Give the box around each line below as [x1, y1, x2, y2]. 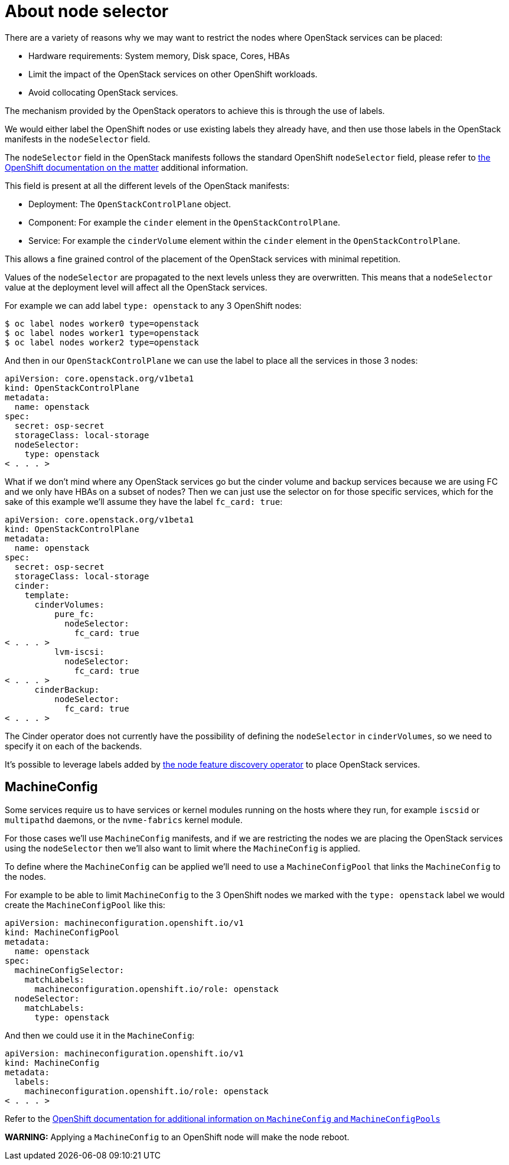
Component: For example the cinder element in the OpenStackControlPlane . [28, 217, 341, 227]
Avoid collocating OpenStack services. [28, 87, 178, 97]
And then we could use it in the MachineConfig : [5, 1030, 195, 1040]
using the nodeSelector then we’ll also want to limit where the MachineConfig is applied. [5, 843, 361, 853]
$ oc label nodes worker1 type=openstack [5, 328, 199, 338]
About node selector [5, 1, 169, 21]
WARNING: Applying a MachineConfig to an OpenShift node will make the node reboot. [5, 1131, 350, 1142]
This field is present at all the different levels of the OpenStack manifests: [5, 180, 289, 191]
